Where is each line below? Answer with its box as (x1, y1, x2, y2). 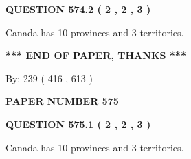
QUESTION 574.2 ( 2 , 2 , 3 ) (5, 2, 151, 16)
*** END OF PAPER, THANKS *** (5, 48, 186, 62)
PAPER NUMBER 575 (5, 94, 119, 108)
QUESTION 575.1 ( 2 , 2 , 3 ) (5, 117, 151, 131)
